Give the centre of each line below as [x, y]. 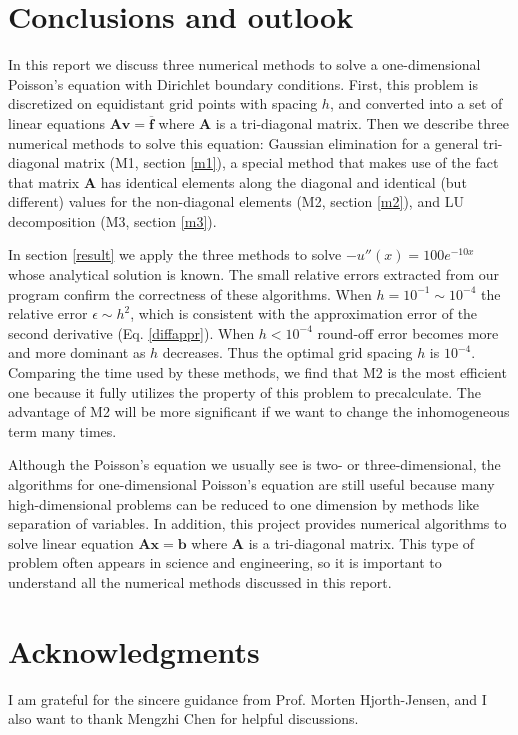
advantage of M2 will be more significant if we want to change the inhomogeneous [259, 411]
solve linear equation [71, 542]
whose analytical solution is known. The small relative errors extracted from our [254, 274]
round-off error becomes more [408, 332]
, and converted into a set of [416, 103]
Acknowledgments [134, 650]
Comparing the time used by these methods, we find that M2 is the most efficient [257, 372]
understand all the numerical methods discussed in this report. [200, 581]
